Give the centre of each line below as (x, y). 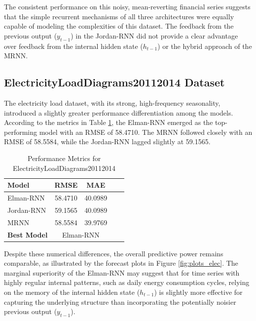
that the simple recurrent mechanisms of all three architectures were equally (119, 16)
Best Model (28, 234)
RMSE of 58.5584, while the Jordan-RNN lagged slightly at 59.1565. (107, 141)
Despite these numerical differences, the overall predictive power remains (114, 253)
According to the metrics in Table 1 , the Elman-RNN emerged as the (109, 122)
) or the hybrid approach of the (205, 46)
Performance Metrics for (64, 158)
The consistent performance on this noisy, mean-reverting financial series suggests (127, 6)
